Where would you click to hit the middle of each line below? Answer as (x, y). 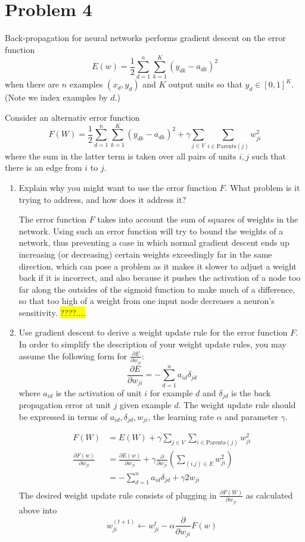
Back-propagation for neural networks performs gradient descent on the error (145, 38)
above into (38, 510)
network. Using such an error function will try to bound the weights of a (151, 231)
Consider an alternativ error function (72, 118)
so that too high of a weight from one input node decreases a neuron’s (147, 301)
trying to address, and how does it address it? (102, 199)
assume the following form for (73, 355)
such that (269, 156)
